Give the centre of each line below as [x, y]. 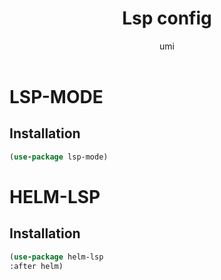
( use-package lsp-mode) [59, 157]
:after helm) [36, 266]
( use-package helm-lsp [56, 257]
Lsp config [167, 18]
